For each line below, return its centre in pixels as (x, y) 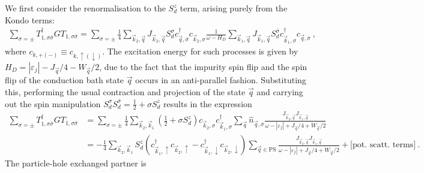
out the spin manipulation (53, 103)
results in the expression (208, 103)
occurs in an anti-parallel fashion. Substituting (221, 80)
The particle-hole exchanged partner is (76, 163)
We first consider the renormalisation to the (85, 8)
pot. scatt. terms (383, 145)
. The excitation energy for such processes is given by (200, 51)
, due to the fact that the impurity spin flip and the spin (203, 66)
